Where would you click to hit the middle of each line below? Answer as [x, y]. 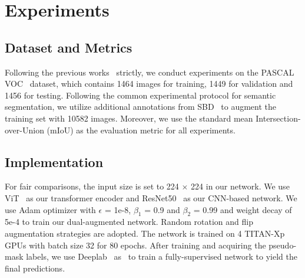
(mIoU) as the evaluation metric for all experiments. [141, 130]
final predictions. [35, 268]
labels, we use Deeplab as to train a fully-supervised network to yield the [162, 256]
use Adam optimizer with [50, 209]
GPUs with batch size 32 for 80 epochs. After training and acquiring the [135, 245]
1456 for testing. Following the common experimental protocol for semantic [140, 95]
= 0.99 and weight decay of [243, 209]
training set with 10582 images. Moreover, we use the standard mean [129, 118]
